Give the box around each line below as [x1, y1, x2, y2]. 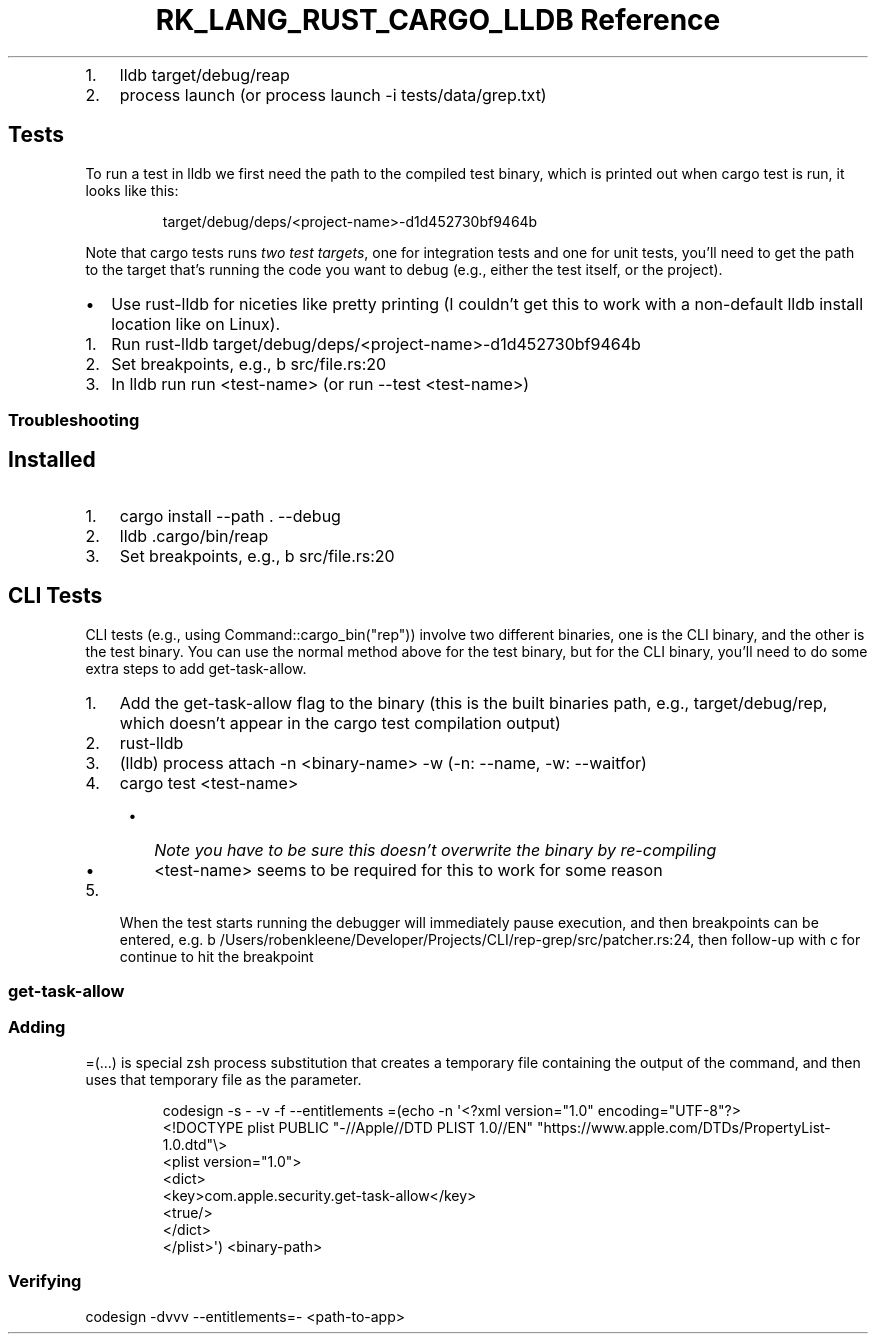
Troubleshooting [8, 409, 140, 430]
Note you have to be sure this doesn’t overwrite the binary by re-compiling [154, 839, 717, 860]
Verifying [8, 1271, 82, 1292]
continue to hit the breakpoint [119, 947, 314, 965]
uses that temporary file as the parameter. [85, 1070, 362, 1088]
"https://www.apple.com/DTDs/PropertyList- [536, 1118, 831, 1136]
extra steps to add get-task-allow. [85, 659, 307, 677]
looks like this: [85, 181, 179, 199]
